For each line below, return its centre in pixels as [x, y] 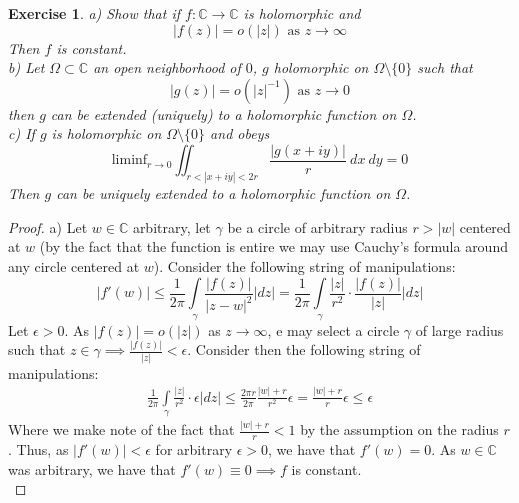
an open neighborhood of [167, 67]
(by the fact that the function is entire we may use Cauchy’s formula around [273, 246]
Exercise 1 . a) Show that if [94, 13]
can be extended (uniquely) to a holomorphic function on [223, 113]
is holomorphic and [302, 13]
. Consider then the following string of [304, 349]
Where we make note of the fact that [121, 429]
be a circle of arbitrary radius [317, 226]
